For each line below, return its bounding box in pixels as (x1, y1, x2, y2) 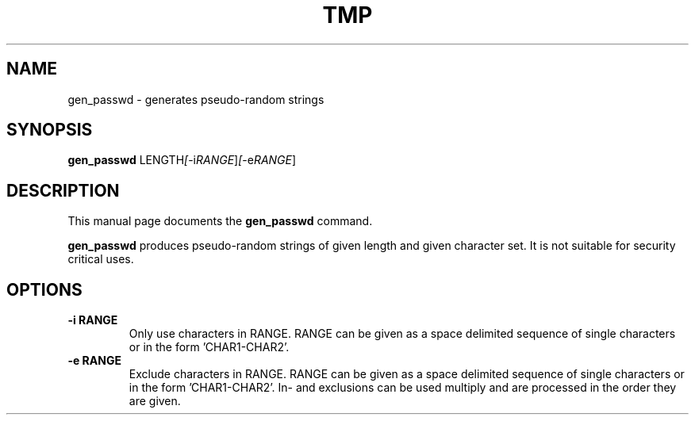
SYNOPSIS (6, 120, 93, 140)
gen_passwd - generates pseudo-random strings (67, 92, 324, 106)
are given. (129, 394, 181, 408)
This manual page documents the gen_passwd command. (67, 214, 373, 228)
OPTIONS (6, 279, 83, 300)
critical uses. (67, 252, 134, 266)
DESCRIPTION (6, 180, 120, 201)
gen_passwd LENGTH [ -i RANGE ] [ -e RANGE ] (67, 153, 297, 167)
